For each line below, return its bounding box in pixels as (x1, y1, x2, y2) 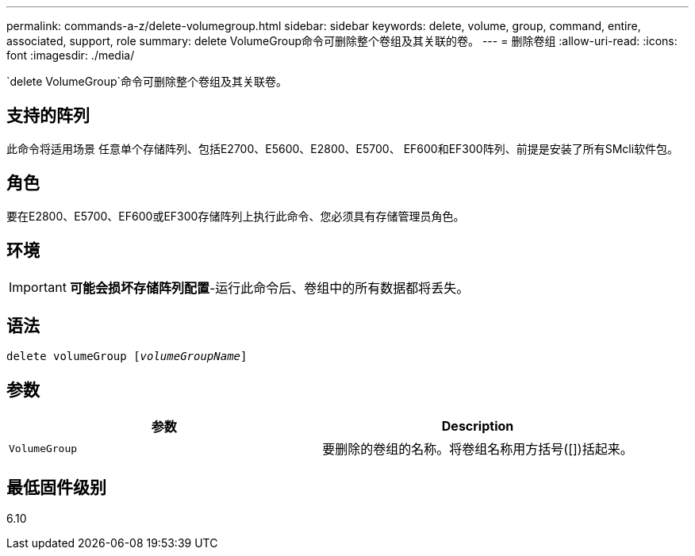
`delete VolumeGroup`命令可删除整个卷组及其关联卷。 (6, 75, 288, 88)
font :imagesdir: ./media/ (6, 48, 135, 62)
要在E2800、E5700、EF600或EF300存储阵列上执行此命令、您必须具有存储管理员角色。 (6, 209, 465, 223)
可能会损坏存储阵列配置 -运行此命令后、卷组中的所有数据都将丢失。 (69, 279, 470, 296)
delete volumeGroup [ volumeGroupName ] (6, 350, 248, 363)
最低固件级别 (6, 477, 106, 497)
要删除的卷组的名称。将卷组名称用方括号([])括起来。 (322, 441, 633, 458)
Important (9, 278, 67, 295)
